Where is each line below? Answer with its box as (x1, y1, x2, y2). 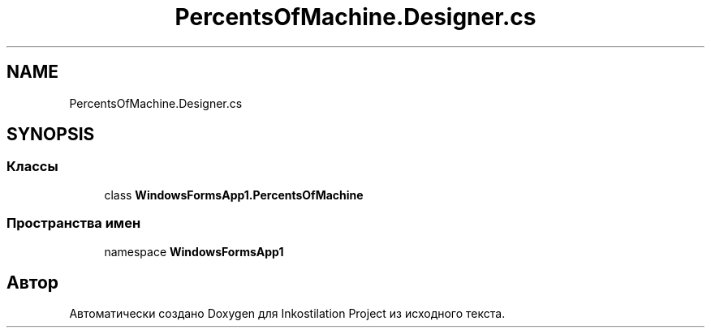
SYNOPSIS (6, 124, 95, 145)
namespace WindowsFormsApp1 (104, 244, 284, 259)
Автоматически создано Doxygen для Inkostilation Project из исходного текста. (69, 306, 506, 321)
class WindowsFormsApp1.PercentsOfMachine (104, 187, 364, 202)
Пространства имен (6, 215, 141, 232)
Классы (6, 158, 58, 175)
